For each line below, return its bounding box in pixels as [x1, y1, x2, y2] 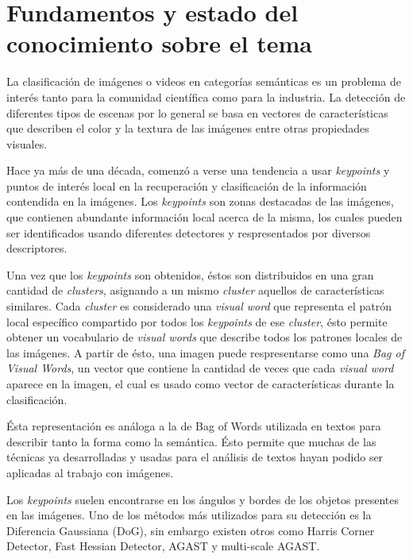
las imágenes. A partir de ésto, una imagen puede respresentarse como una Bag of [6, 344, 404, 360]
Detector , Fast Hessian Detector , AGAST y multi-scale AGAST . [6, 538, 320, 554]
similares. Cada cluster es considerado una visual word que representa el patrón [6, 298, 392, 314]
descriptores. [6, 240, 68, 256]
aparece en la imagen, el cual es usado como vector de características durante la [6, 376, 395, 391]
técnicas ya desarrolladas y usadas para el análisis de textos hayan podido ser [6, 449, 384, 465]
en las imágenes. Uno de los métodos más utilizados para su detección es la [6, 507, 372, 523]
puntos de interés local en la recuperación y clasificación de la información [6, 177, 367, 194]
